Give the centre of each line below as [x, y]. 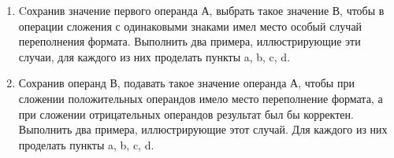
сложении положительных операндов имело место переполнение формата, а [201, 98]
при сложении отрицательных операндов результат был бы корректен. [186, 114]
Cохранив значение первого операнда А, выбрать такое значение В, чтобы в [201, 10]
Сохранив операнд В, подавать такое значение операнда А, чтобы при [186, 83]
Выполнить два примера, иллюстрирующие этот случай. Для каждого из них [203, 129]
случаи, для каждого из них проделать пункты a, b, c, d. [154, 56]
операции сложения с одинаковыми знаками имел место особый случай [190, 26]
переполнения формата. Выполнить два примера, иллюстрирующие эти [190, 41]
